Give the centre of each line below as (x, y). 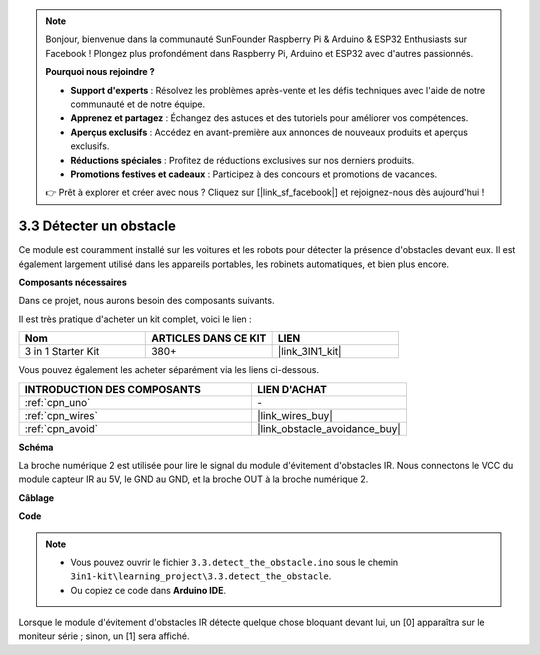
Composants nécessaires (72, 282)
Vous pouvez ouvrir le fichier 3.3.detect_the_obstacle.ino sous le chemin (234, 562)
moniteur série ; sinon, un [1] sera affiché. (104, 636)
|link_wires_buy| (295, 415)
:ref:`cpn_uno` (57, 402)
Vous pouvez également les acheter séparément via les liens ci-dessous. (169, 370)
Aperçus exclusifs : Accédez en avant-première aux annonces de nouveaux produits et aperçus (269, 132)
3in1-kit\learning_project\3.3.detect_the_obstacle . (201, 576)
